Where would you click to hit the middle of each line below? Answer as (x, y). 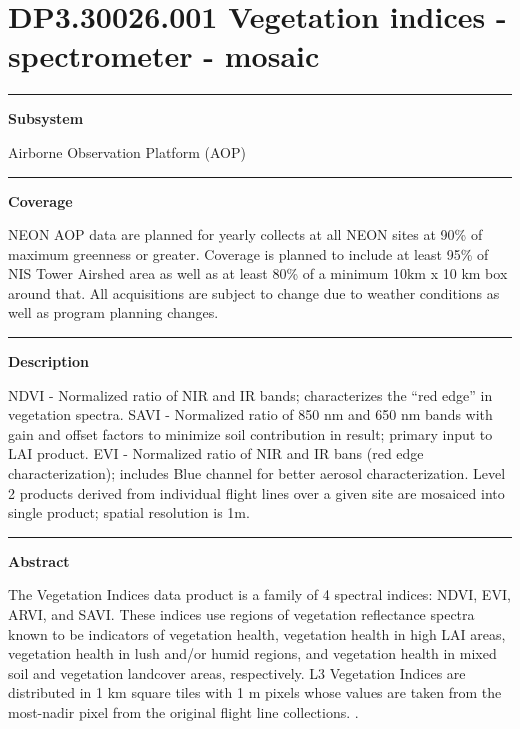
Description (49, 361)
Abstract (39, 560)
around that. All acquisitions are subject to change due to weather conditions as (254, 292)
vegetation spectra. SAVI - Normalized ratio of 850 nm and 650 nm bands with (250, 414)
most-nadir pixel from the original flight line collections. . (183, 711)
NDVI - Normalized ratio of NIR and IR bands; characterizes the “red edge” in (250, 394)
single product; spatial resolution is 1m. (129, 512)
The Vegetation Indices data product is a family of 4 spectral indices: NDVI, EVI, (259, 594)
